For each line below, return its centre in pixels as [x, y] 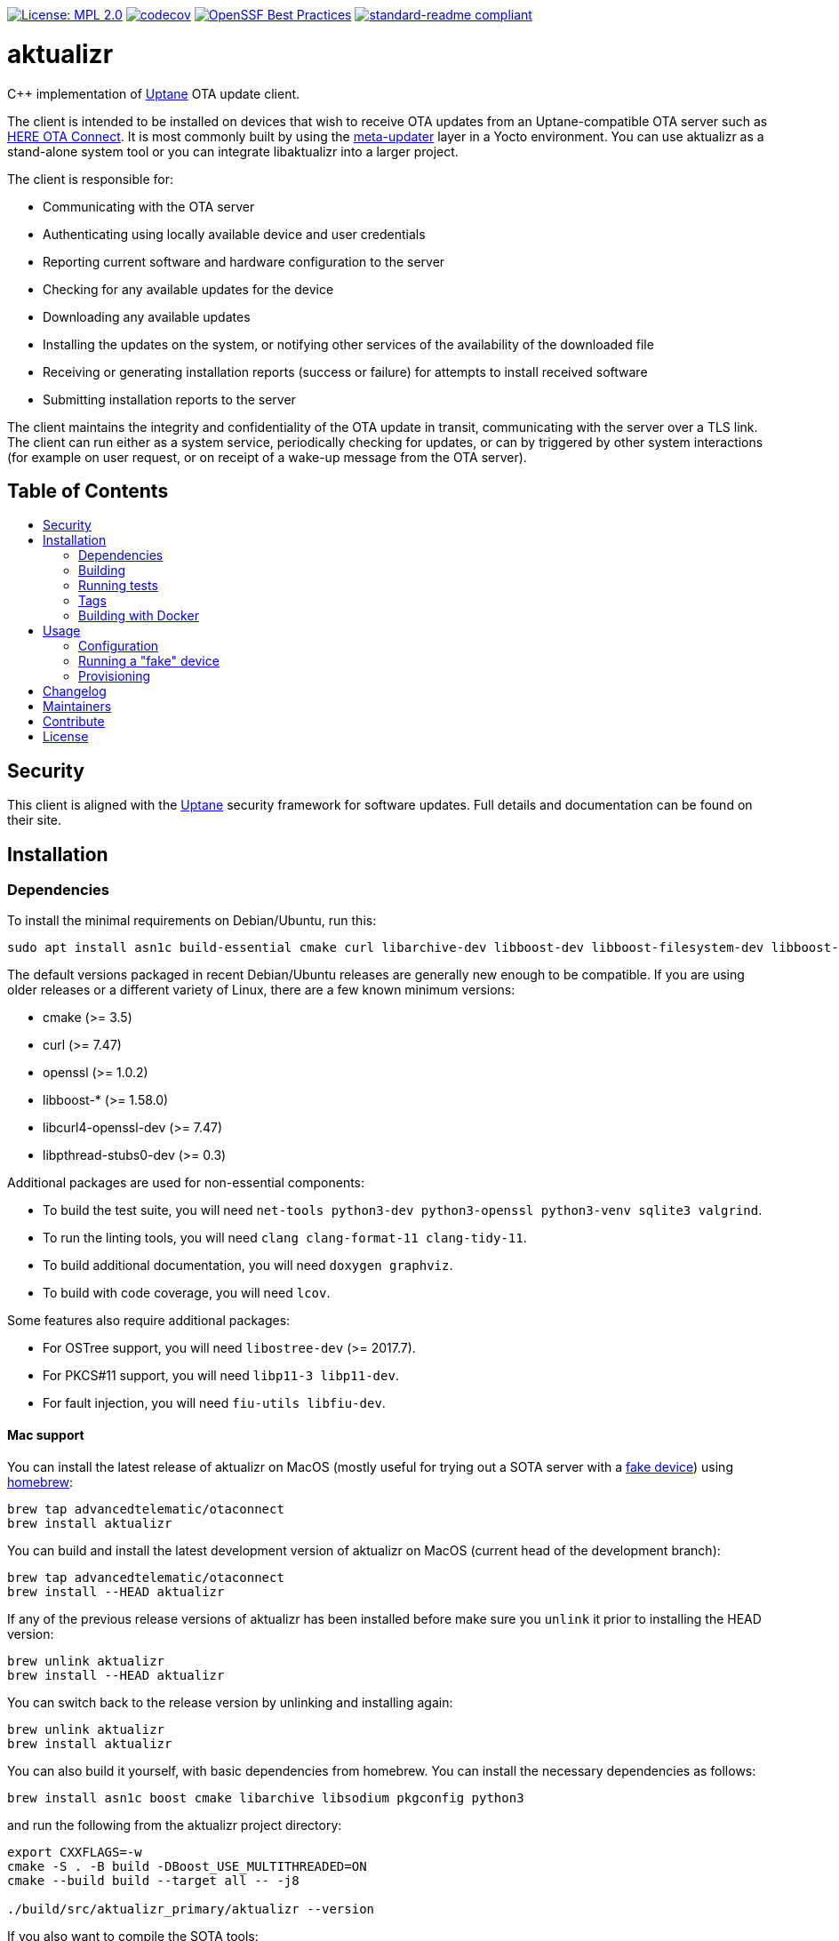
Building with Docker [139, 616]
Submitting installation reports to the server [169, 399]
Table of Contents [88, 491]
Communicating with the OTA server [149, 206]
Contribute [74, 722]
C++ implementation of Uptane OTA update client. [154, 93]
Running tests [118, 586]
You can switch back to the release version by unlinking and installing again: [230, 1702]
